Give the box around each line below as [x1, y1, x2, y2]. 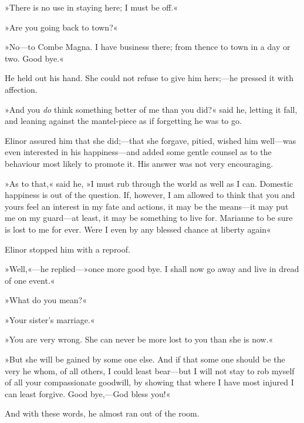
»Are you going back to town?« [5, 21, 118, 33]
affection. [5, 83, 38, 95]
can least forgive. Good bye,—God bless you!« [5, 387, 171, 399]
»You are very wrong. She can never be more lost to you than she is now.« [5, 333, 273, 345]
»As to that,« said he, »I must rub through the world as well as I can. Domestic [5, 177, 293, 189]
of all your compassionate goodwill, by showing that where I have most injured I [5, 376, 294, 388]
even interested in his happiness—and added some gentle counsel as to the [5, 146, 272, 158]
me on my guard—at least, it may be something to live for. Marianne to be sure [5, 211, 293, 224]
